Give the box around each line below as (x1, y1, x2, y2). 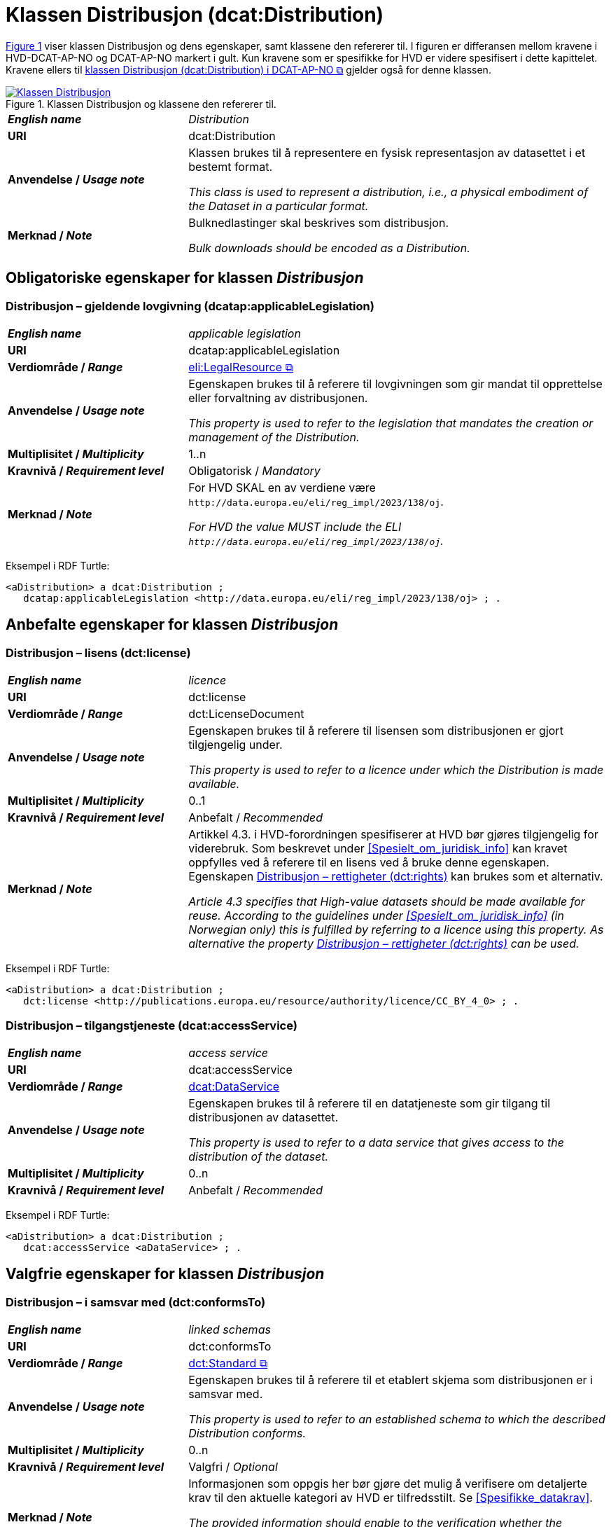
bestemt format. (188, 159, 273, 174)
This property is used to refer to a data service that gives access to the (188, 1135, 564, 1149)
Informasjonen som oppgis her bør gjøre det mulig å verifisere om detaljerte (188, 1477, 587, 1491)
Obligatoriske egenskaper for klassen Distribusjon (6, 269, 364, 287)
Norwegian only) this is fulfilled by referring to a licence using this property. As (188, 923, 604, 937)
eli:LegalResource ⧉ (188, 359, 293, 374)
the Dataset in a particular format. (188, 198, 369, 213)
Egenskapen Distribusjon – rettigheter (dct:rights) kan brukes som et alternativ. (188, 869, 603, 884)
